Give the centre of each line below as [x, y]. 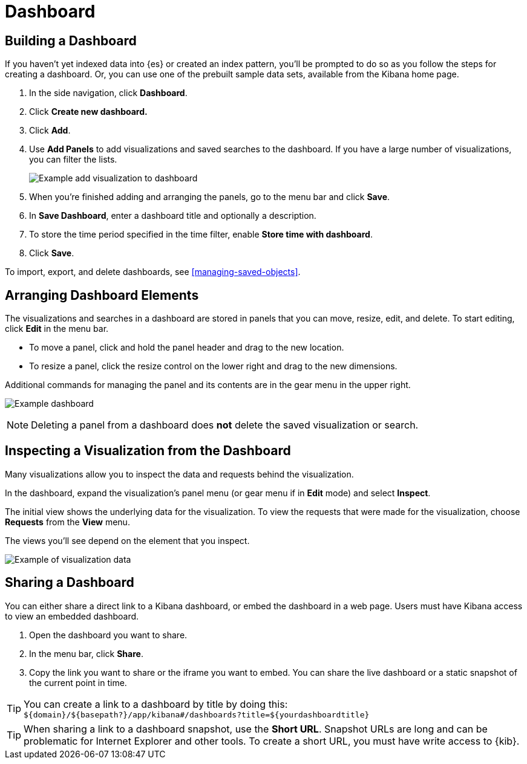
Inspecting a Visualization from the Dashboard [148, 451]
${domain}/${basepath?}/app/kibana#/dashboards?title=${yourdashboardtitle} [197, 714]
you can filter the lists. [73, 160]
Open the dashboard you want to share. [108, 635]
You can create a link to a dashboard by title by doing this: [156, 704]
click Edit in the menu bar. [57, 329]
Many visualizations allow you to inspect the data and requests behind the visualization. [179, 474]
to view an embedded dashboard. [72, 616]
